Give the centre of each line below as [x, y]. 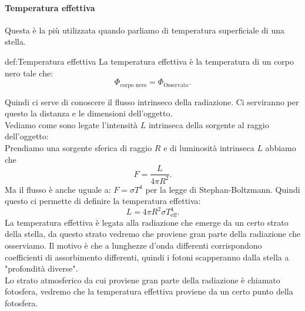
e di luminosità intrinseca [209, 148]
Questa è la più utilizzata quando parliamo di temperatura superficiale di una [145, 30]
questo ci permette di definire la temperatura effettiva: [103, 201]
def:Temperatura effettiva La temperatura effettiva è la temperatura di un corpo [150, 61]
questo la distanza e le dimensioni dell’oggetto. [89, 113]
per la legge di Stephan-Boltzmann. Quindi [223, 189]
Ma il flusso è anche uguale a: [58, 189]
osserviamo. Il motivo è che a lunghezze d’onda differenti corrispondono [133, 245]
